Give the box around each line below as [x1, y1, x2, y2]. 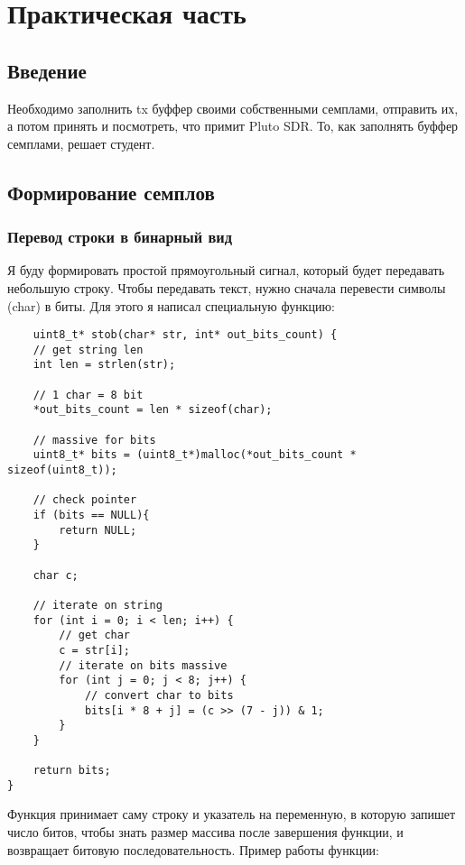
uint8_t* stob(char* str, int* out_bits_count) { [33, 328, 338, 342]
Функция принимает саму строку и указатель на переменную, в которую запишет [7, 805, 456, 824]
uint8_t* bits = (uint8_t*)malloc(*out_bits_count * [33, 448, 357, 462]
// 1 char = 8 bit [33, 388, 144, 401]
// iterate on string [33, 598, 163, 612]
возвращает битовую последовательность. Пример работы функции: [7, 840, 380, 859]
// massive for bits [33, 433, 156, 446]
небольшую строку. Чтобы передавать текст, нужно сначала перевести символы [7, 278, 446, 297]
